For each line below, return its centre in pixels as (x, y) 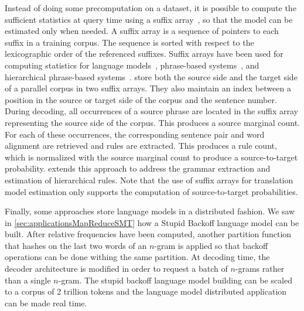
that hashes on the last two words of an (76, 245)
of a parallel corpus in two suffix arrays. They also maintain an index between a (148, 88)
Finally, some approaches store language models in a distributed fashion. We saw (150, 211)
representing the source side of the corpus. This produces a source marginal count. (153, 122)
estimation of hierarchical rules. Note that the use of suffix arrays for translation (149, 180)
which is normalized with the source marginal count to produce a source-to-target (151, 157)
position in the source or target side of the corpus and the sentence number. (141, 99)
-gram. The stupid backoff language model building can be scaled (175, 280)
